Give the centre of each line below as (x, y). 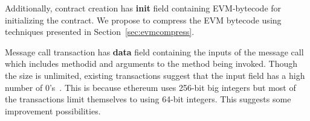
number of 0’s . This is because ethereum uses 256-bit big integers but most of (150, 87)
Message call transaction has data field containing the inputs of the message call (154, 51)
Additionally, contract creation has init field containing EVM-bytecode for (143, 8)
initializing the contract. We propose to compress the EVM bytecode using (143, 20)
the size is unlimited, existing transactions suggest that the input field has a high (155, 75)
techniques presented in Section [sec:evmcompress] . (100, 32)
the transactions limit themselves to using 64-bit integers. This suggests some (148, 99)
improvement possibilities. (53, 110)
